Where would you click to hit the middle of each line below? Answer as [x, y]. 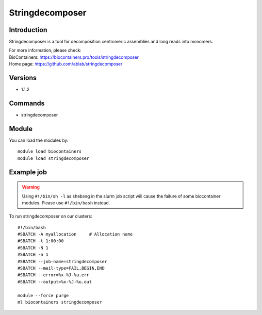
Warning [31, 187]
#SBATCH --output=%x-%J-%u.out [55, 282]
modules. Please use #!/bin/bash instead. [66, 203]
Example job [28, 172]
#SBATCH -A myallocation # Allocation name [75, 234]
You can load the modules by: [39, 140]
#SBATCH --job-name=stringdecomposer [63, 261]
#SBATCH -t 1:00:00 [41, 241]
